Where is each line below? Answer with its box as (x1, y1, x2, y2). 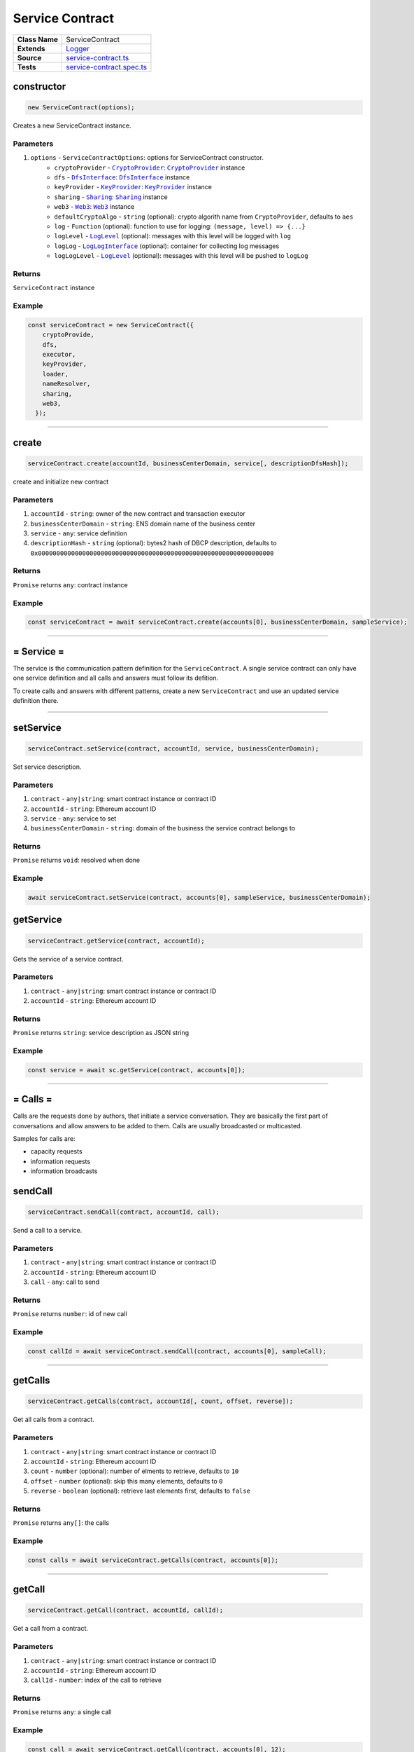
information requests (30, 1157, 91, 1165)
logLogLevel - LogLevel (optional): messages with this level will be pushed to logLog (54, 252, 308, 260)
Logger (66, 43, 90, 53)
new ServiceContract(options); (27, 104, 136, 111)
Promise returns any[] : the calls (13, 1519, 110, 1527)
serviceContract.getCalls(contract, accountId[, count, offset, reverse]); (27, 1397, 294, 1405)
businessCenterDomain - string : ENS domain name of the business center (30, 519, 256, 528)
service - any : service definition (30, 529, 127, 538)
